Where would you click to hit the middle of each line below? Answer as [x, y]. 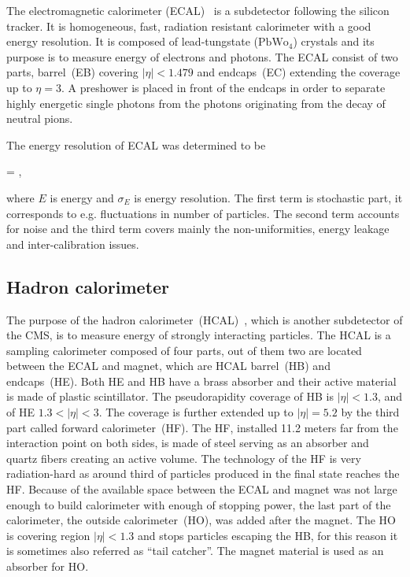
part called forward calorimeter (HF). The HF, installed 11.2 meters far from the [202, 427]
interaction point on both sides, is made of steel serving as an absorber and [188, 443]
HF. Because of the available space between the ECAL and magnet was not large [202, 489]
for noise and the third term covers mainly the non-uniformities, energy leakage [198, 229]
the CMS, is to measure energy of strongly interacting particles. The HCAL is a [199, 335]
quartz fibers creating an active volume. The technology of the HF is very [184, 458]
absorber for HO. [48, 566]
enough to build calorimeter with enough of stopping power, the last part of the [199, 504]
